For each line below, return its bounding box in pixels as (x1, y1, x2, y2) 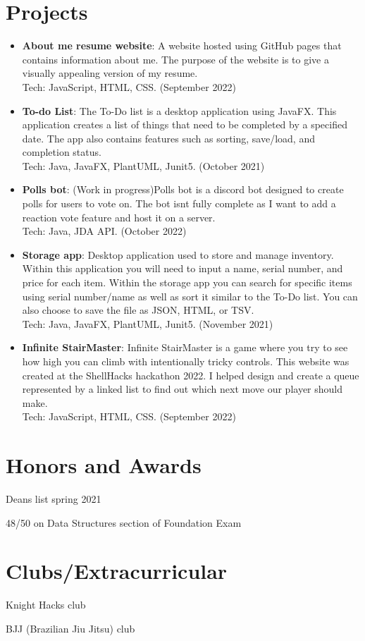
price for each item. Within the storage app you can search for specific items (22, 275, 352, 290)
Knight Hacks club (6, 597, 86, 612)
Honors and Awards (6, 451, 202, 480)
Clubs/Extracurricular (6, 556, 228, 585)
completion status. (22, 145, 101, 159)
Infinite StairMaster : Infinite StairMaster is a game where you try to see (22, 340, 348, 355)
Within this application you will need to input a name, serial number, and (22, 261, 343, 276)
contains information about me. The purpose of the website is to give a (22, 51, 329, 66)
